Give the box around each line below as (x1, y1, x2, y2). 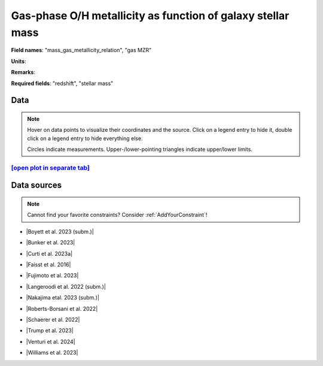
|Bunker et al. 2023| (26, 239, 75, 246)
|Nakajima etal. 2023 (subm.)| (26, 294, 100, 301)
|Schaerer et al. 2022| (26, 316, 80, 323)
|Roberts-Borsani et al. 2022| (26, 305, 98, 312)
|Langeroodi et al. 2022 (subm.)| (26, 283, 106, 290)
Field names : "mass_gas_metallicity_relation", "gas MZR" (11, 47, 152, 54)
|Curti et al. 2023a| (26, 250, 73, 257)
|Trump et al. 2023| (26, 327, 74, 334)
